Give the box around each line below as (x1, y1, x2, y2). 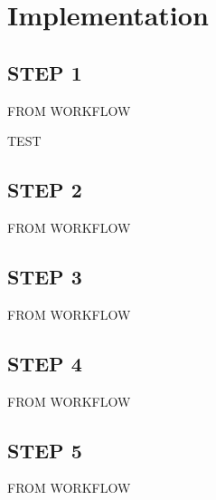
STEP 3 (7, 262, 82, 290)
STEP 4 (7, 349, 82, 377)
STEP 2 (7, 176, 82, 204)
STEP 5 (7, 436, 82, 464)
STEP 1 (7, 58, 82, 86)
